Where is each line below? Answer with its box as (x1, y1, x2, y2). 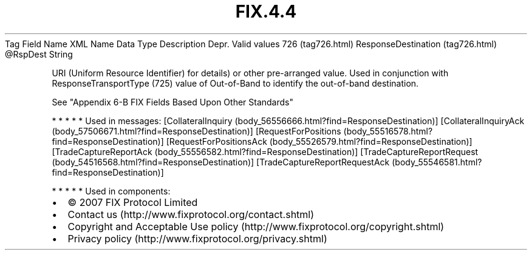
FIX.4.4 (235, 1, 297, 22)
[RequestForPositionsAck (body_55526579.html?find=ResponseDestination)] (166, 136, 472, 147)
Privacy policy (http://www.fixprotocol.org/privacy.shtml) (67, 232, 327, 245)
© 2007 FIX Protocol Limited (67, 196, 198, 208)
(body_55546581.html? (392, 156, 482, 167)
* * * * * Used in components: (52, 185, 171, 196)
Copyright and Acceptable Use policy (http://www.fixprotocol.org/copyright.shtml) (67, 220, 445, 233)
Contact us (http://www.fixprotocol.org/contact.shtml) (67, 208, 315, 220)
